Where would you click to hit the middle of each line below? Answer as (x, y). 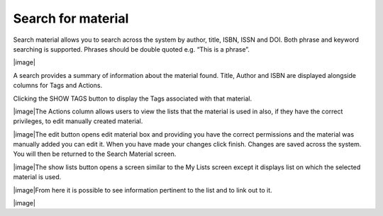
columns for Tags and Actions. (58, 86)
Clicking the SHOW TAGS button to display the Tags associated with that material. (132, 98)
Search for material (71, 18)
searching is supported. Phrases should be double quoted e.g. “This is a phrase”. (131, 49)
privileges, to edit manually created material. (78, 121)
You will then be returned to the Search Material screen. (95, 154)
